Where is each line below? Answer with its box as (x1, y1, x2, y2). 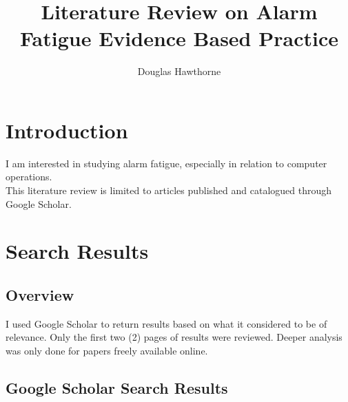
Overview (6, 284, 74, 305)
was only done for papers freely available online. (6, 343, 208, 357)
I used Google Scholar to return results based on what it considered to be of (6, 316, 327, 330)
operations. (6, 169, 52, 184)
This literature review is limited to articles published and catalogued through (6, 183, 332, 198)
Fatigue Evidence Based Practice (20, 24, 338, 52)
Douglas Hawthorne (137, 64, 221, 78)
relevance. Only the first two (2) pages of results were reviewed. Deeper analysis (6, 330, 342, 344)
